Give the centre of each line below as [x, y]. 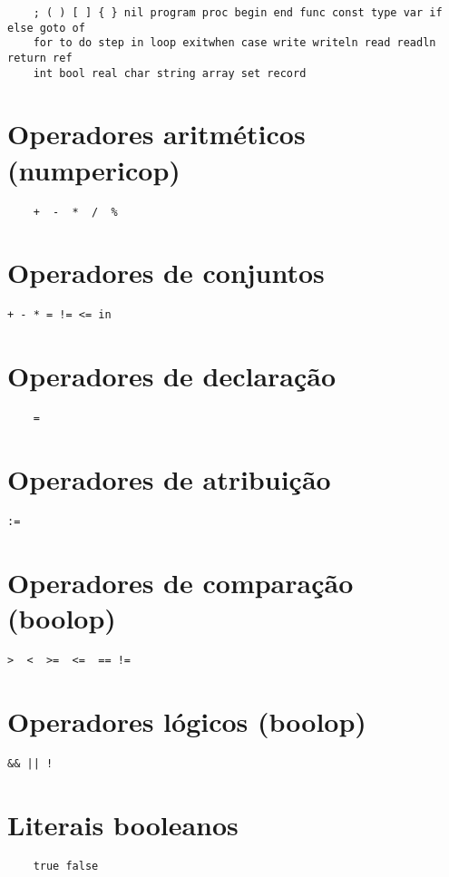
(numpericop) [94, 169]
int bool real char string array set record [170, 73]
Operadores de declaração [172, 376]
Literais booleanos [123, 824]
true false [66, 867]
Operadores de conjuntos [166, 273]
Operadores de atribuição [169, 479]
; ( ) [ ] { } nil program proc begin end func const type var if [238, 13]
